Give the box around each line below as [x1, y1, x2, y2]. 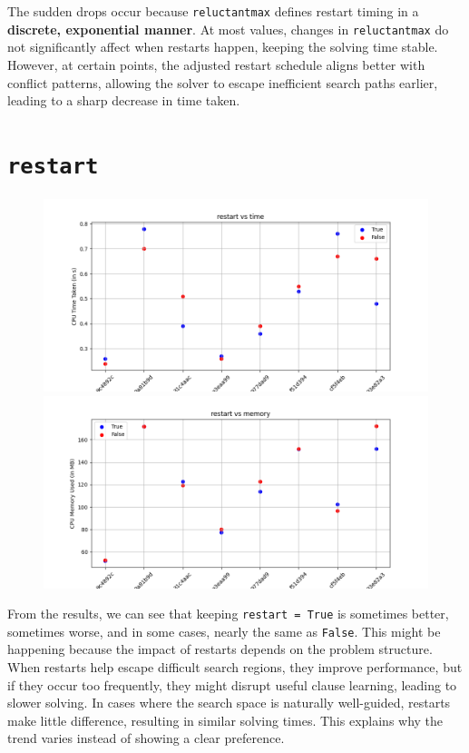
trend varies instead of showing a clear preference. [7, 728, 285, 748]
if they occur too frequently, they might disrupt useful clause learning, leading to [7, 675, 457, 694]
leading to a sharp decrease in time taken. [7, 91, 240, 110]
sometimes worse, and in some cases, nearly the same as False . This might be [7, 621, 441, 640]
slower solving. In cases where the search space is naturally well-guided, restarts [7, 693, 451, 712]
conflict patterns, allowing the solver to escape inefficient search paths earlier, [7, 73, 438, 92]
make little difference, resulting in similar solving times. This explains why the [7, 710, 444, 729]
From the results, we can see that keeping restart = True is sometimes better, [7, 604, 449, 623]
